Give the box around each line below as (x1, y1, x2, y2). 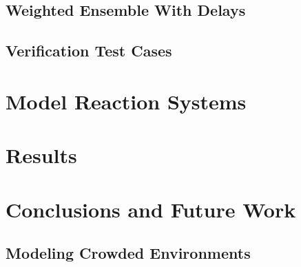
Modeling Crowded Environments (6, 242, 251, 264)
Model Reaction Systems (6, 87, 247, 115)
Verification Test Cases (6, 40, 172, 61)
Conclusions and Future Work (6, 195, 296, 223)
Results (6, 141, 77, 169)
